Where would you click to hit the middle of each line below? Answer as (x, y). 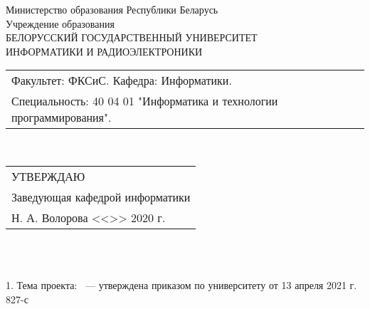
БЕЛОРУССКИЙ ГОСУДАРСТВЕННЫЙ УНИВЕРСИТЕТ (132, 37)
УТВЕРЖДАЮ (48, 176)
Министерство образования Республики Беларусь (112, 9)
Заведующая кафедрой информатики (101, 197)
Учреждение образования (60, 23)
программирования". (62, 117)
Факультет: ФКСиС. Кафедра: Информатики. (122, 80)
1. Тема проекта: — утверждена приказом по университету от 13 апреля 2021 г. (181, 285)
